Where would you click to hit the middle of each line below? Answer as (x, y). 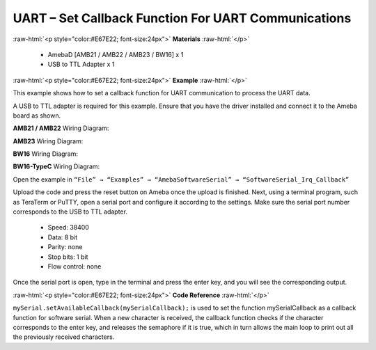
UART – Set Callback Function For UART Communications (182, 18)
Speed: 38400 (69, 228)
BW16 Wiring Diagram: (46, 154)
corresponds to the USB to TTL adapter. (70, 212)
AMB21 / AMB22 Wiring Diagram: (61, 128)
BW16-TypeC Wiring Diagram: (56, 166)
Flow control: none (75, 266)
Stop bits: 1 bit (68, 257)
